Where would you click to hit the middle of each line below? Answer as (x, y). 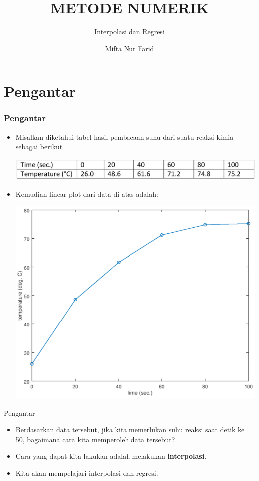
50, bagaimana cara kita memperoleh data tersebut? (95, 439)
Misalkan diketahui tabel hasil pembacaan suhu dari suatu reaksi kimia (125, 136)
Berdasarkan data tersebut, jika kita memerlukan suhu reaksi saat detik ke (130, 429)
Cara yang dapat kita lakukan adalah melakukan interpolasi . (111, 456)
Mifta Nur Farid (129, 48)
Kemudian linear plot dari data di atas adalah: (87, 194)
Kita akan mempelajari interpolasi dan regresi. (87, 473)
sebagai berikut (39, 146)
